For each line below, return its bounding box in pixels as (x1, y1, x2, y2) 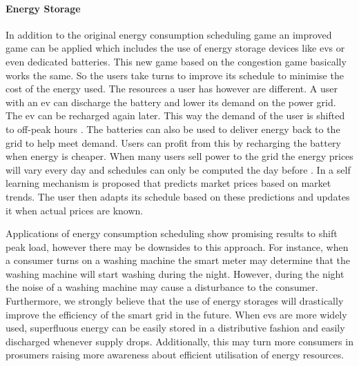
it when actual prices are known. (6, 203, 144, 217)
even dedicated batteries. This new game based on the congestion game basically (6, 54, 347, 68)
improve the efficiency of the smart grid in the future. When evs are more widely (6, 307, 347, 321)
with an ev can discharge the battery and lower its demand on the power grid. (6, 94, 336, 109)
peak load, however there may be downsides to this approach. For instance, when (6, 239, 349, 254)
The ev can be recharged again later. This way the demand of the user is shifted (6, 108, 345, 123)
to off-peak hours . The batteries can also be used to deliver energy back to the (6, 121, 340, 136)
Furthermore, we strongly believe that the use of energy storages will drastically (6, 294, 344, 308)
